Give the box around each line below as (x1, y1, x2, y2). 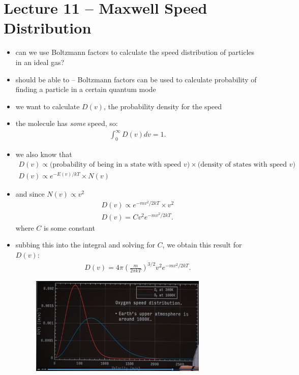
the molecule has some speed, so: (15, 118, 118, 129)
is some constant (43, 222, 95, 233)
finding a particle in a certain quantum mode (15, 84, 156, 95)
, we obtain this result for (162, 239, 242, 250)
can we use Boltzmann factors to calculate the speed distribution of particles (15, 47, 255, 57)
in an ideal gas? (15, 56, 65, 67)
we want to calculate (15, 101, 80, 111)
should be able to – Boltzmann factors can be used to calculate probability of (15, 74, 257, 84)
